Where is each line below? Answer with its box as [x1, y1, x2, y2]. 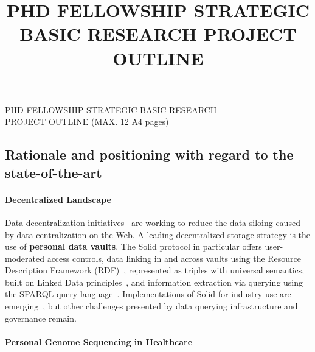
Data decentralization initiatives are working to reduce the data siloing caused [5, 216, 300, 228]
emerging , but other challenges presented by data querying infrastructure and [5, 300, 298, 312]
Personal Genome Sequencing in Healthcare [5, 335, 193, 348]
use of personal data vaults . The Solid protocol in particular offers [5, 240, 262, 253]
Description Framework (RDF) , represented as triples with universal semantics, [5, 264, 305, 276]
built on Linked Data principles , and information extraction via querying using [5, 275, 303, 288]
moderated [5, 252, 44, 264]
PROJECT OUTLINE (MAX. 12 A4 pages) [5, 115, 169, 128]
